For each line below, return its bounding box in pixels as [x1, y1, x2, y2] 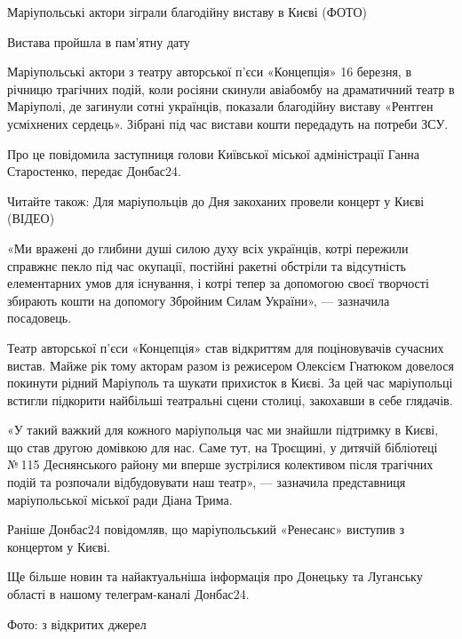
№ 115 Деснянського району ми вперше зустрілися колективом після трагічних [7, 455, 434, 474]
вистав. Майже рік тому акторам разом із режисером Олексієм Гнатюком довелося [7, 355, 454, 374]
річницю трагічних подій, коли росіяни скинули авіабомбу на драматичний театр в [7, 79, 455, 98]
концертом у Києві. [7, 537, 111, 555]
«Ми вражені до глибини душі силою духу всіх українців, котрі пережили [7, 238, 409, 257]
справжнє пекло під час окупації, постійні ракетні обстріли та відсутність [7, 256, 406, 275]
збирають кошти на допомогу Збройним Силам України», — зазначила [7, 291, 390, 309]
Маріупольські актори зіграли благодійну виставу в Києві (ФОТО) [7, 3, 367, 20]
